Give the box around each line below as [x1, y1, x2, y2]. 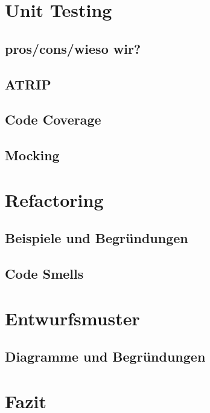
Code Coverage [5, 110, 101, 129]
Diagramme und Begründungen [5, 347, 206, 366]
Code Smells [5, 264, 84, 283]
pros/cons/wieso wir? [5, 39, 141, 57]
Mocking [5, 146, 60, 164]
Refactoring [5, 187, 104, 212]
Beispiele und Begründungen [5, 229, 188, 247]
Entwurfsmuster [5, 305, 140, 330]
